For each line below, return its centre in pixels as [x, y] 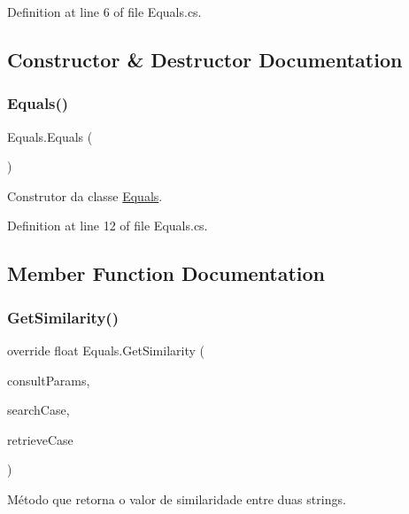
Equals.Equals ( [50, 136]
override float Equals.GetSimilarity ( [106, 350]
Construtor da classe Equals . [85, 195]
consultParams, [49, 380]
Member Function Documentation [166, 273]
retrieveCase [40, 439]
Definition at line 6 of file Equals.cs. [104, 12]
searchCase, [39, 410]
